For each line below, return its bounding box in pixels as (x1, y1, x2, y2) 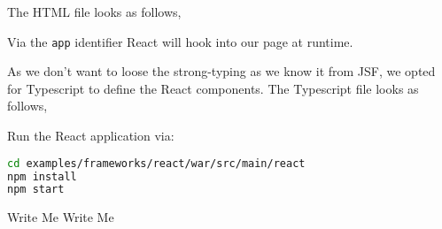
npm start (7, 183, 65, 196)
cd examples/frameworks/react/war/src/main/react (7, 156, 306, 170)
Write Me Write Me (7, 208, 114, 226)
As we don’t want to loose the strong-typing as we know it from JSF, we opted (7, 62, 436, 80)
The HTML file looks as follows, (7, 3, 182, 20)
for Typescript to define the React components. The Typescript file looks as (7, 79, 419, 97)
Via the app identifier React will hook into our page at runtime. (7, 32, 353, 50)
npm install (7, 170, 77, 183)
